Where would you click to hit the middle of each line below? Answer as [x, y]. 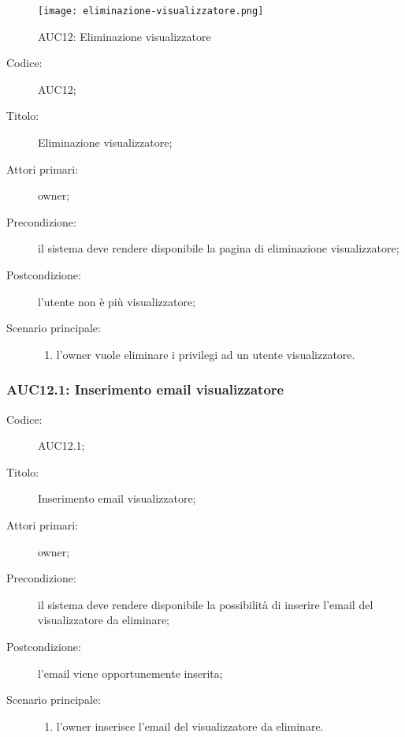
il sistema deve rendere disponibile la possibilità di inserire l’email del [206, 604]
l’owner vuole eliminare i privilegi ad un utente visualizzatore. [206, 354]
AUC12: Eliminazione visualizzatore [124, 36]
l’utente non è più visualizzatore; [117, 301]
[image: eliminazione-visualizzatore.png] [151, 11]
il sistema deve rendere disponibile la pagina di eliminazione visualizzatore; [219, 248]
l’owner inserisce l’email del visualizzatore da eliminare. [190, 726]
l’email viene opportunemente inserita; [130, 673]
